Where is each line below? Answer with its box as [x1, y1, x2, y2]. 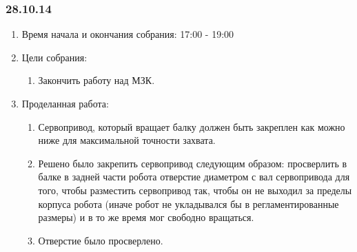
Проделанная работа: [21, 96, 109, 110]
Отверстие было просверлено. [38, 233, 163, 247]
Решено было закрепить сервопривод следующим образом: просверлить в [38, 156, 347, 170]
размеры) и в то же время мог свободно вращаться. [38, 210, 254, 224]
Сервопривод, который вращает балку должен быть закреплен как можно [38, 119, 345, 134]
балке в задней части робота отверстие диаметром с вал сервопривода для [38, 169, 350, 184]
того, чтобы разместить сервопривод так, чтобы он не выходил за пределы [38, 182, 352, 197]
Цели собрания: [21, 50, 88, 64]
